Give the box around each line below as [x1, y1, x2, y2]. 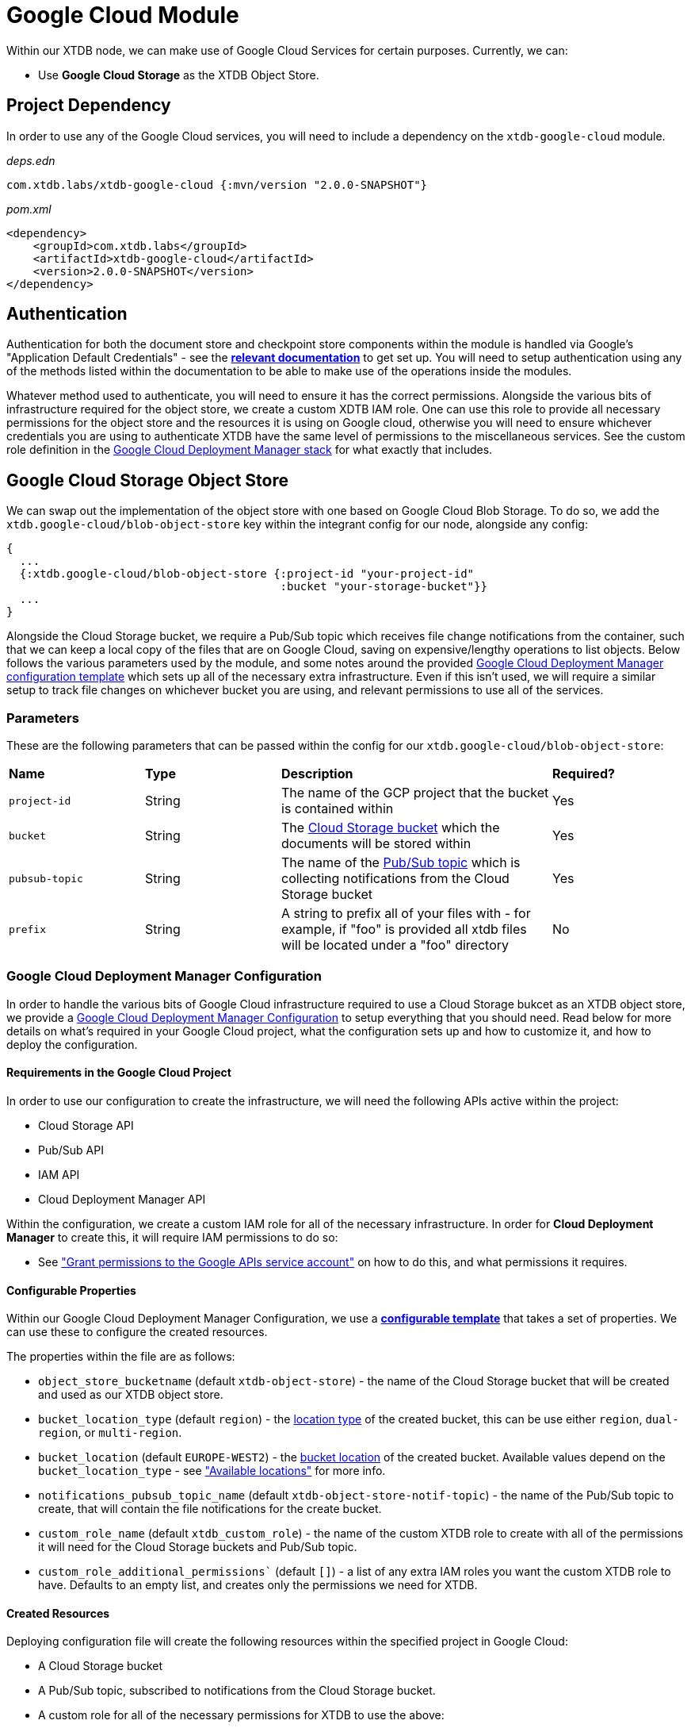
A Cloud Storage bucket [38, 1659, 162, 1673]
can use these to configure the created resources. [6, 1325, 268, 1339]
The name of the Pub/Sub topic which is [281, 854, 521, 871]
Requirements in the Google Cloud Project [6, 1066, 231, 1080]
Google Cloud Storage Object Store [6, 470, 288, 490]
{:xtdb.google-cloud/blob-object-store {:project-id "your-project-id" [19, 567, 475, 581]
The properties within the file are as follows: [6, 1350, 235, 1364]
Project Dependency [6, 95, 171, 116]
